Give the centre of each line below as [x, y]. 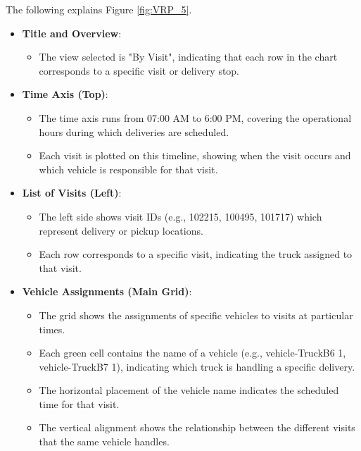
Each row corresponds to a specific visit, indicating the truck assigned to [196, 254]
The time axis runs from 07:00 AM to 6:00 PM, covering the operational [195, 117]
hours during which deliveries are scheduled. [134, 131]
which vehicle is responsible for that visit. [128, 169]
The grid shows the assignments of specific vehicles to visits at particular [196, 315]
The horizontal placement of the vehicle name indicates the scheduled [189, 390]
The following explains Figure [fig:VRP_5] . [99, 9]
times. [52, 329]
